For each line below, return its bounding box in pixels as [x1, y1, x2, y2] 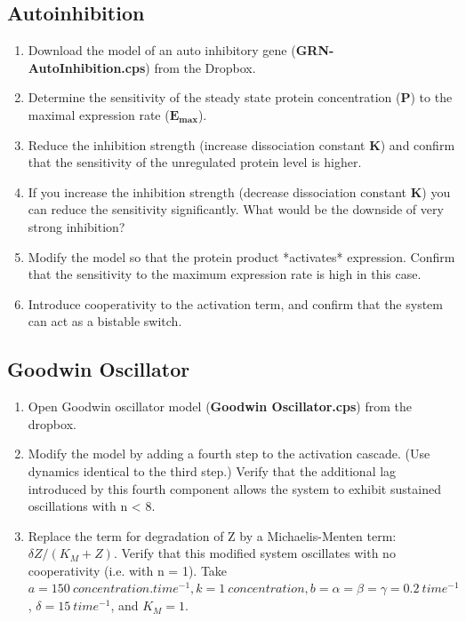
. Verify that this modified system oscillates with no [113, 544, 396, 562]
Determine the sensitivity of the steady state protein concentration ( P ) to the [28, 88, 453, 107]
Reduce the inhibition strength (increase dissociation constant [28, 135, 366, 154]
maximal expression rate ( [28, 105, 170, 123]
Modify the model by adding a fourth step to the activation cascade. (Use [28, 444, 430, 463]
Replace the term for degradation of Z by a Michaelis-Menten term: [28, 526, 397, 545]
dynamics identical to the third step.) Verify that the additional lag [28, 461, 397, 480]
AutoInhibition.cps [28, 58, 146, 76]
